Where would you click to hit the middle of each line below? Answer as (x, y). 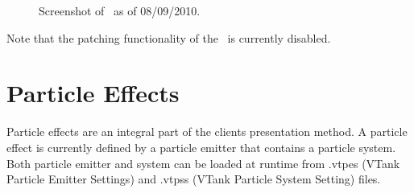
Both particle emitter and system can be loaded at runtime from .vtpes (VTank (203, 163)
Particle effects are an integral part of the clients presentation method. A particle (207, 131)
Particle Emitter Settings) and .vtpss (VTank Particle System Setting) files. (194, 179)
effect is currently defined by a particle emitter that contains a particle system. (201, 147)
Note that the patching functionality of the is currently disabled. (169, 37)
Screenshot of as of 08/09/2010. (120, 10)
